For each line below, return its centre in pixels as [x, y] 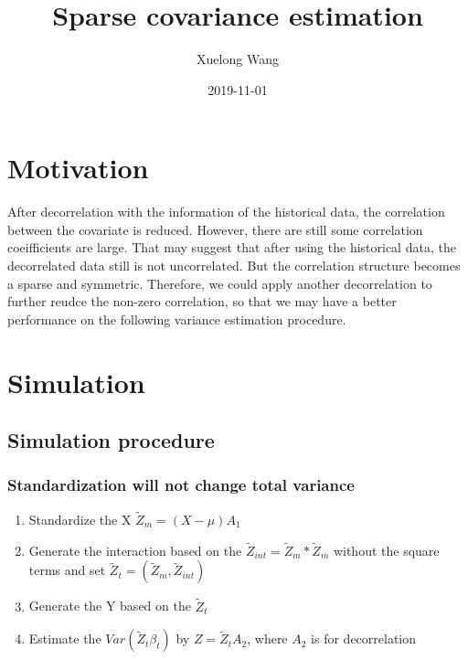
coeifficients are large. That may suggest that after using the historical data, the [232, 247]
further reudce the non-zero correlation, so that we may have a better [202, 301]
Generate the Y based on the [110, 606]
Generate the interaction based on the [135, 550]
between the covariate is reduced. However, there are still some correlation [215, 229]
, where [267, 639]
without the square [386, 550]
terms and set [67, 570]
